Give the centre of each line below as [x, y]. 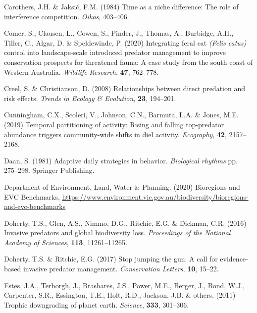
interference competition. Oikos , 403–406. [67, 16]
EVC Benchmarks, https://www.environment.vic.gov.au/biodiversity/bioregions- [126, 196]
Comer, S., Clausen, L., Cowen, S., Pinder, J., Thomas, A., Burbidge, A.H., [119, 33]
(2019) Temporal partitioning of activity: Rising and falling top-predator [114, 124]
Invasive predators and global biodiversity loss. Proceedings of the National [117, 233]
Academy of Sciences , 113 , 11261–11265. [66, 242]
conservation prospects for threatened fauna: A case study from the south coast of [128, 62]
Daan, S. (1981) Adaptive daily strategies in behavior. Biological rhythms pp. [121, 160]
